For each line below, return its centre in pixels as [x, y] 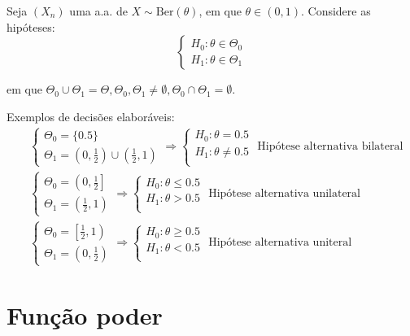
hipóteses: [31, 26]
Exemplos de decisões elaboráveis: [91, 116]
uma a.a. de [98, 11]
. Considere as [336, 11]
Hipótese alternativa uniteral [280, 243]
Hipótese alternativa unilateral [284, 193]
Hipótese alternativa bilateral [330, 147]
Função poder [85, 315]
